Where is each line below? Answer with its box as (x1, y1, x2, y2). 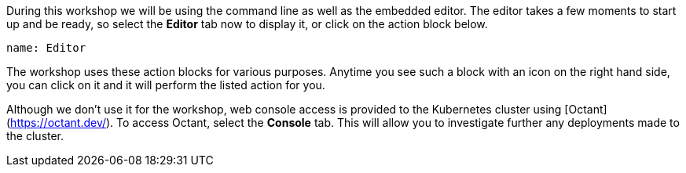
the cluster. (6, 129, 64, 142)
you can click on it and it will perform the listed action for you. (6, 78, 325, 92)
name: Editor (6, 41, 86, 54)
